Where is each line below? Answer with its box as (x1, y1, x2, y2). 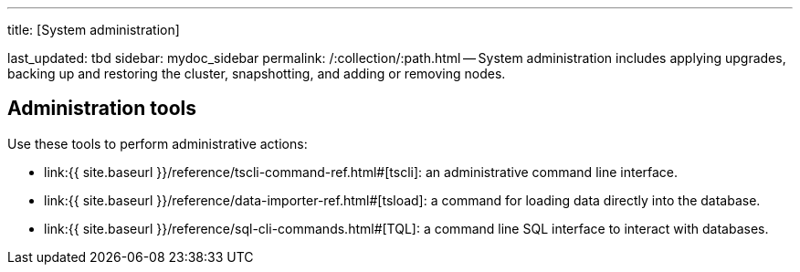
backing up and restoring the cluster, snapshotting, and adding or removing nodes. (7, 66, 506, 81)
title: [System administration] (7, 22, 180, 37)
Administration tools (7, 97, 196, 120)
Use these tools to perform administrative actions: (7, 135, 308, 152)
